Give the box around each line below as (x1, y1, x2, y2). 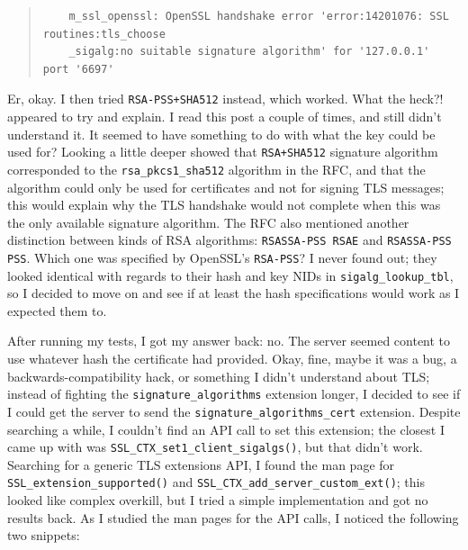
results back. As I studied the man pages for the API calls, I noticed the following (7, 508, 459, 527)
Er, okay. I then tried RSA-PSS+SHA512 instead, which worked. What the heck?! (7, 89, 444, 108)
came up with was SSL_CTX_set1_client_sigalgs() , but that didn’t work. (7, 437, 423, 456)
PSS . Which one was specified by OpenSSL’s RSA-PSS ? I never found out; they (7, 248, 437, 266)
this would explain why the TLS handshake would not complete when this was (7, 195, 441, 214)
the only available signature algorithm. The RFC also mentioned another (7, 212, 409, 231)
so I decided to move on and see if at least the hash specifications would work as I (7, 284, 460, 302)
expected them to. (7, 301, 107, 320)
